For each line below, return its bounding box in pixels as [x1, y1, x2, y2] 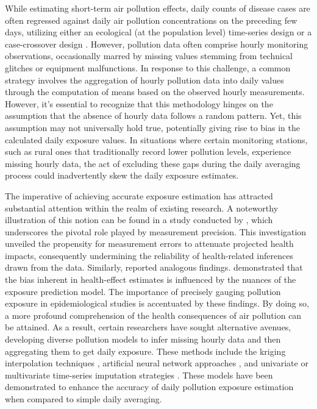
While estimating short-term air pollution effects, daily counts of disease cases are [5, 2, 310, 14]
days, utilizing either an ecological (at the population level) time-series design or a [5, 26, 312, 38]
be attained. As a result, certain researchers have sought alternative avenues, [5, 321, 291, 333]
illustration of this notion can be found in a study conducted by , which [5, 213, 273, 226]
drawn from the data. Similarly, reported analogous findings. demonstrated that [5, 261, 303, 274]
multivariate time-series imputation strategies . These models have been [5, 368, 273, 381]
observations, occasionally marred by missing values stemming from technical [5, 49, 293, 62]
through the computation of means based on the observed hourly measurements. [5, 85, 305, 98]
